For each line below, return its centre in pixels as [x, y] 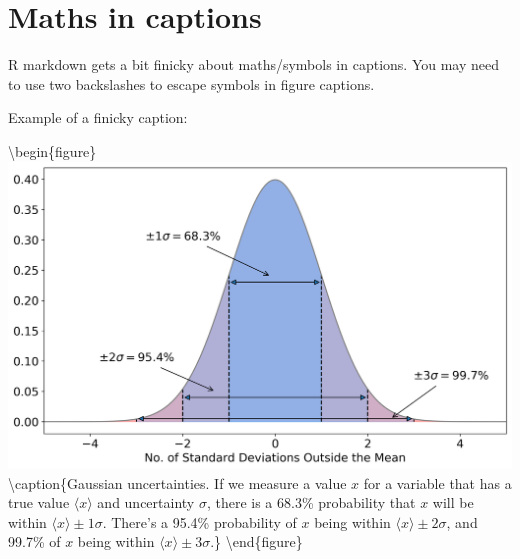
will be [453, 502]
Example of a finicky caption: [98, 117]
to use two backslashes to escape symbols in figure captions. [191, 83]
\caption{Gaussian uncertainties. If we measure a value [177, 482]
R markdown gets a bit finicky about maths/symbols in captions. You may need [254, 64]
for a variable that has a [437, 482]
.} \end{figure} [256, 541]
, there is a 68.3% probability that [311, 502]
